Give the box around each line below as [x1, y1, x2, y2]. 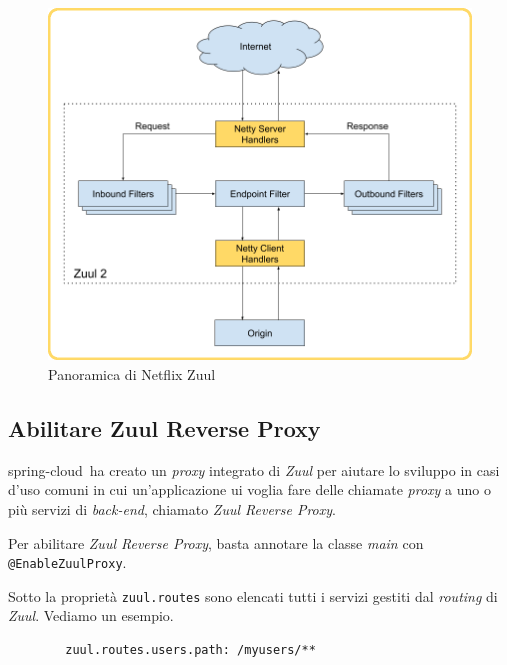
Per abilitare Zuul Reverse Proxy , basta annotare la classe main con [8, 532, 424, 553]
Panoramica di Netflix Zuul [48, 363, 216, 384]
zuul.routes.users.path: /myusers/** [65, 643, 316, 657]
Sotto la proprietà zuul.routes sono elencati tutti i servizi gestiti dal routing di [8, 585, 498, 606]
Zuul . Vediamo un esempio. [8, 605, 174, 626]
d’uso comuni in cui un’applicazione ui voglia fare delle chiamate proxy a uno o [8, 479, 491, 500]
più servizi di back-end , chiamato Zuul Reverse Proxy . [8, 498, 336, 519]
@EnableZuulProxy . [8, 552, 127, 573]
